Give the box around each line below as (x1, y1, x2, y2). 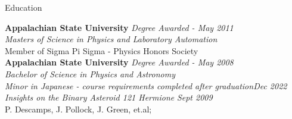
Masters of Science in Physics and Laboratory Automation (5, 33, 218, 45)
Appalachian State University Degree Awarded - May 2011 (5, 21, 234, 33)
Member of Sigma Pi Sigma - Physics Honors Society (5, 44, 198, 57)
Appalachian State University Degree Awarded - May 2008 (5, 56, 234, 68)
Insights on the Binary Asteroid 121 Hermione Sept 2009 (5, 91, 213, 104)
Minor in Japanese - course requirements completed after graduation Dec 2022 (5, 79, 287, 92)
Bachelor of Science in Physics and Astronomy (5, 67, 175, 80)
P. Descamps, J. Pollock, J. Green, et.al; (5, 102, 152, 115)
